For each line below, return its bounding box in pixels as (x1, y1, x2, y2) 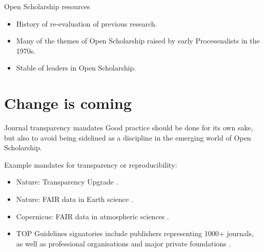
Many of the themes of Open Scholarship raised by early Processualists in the (16, 35, 260, 46)
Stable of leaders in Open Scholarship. (16, 62, 136, 73)
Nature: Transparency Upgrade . (16, 176, 118, 187)
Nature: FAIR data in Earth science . (16, 194, 133, 204)
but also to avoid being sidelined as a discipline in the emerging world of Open (4, 132, 251, 143)
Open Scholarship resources (4, 1, 90, 11)
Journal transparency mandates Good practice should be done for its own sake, (4, 122, 253, 133)
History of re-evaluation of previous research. (16, 18, 157, 29)
